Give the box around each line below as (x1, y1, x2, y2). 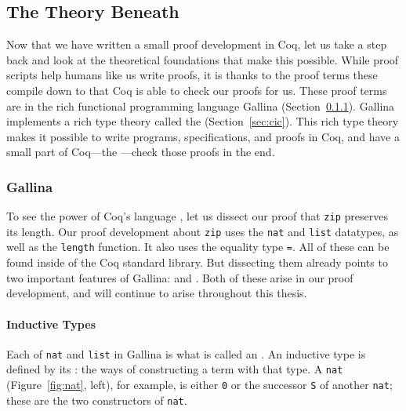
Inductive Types (6, 315, 96, 332)
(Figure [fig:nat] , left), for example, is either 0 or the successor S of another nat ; (6, 376, 393, 393)
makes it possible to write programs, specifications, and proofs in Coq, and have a (6, 128, 400, 144)
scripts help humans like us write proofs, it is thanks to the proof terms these (6, 67, 378, 83)
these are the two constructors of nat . (6, 391, 187, 408)
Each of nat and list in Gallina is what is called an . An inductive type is (6, 345, 366, 362)
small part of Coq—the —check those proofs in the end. (6, 144, 275, 160)
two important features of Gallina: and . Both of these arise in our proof (6, 269, 353, 286)
